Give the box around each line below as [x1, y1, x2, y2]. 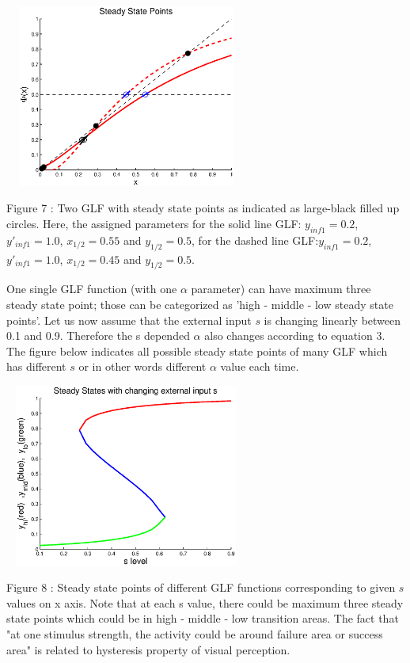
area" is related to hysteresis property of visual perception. [6, 641, 290, 657]
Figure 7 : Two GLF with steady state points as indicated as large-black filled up [6, 200, 400, 216]
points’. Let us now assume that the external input [6, 311, 252, 328]
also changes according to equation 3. [204, 327, 385, 344]
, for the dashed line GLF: [192, 231, 319, 248]
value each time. [220, 358, 299, 375]
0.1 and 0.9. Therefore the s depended [6, 327, 190, 344]
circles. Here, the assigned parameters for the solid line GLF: [6, 215, 302, 231]
